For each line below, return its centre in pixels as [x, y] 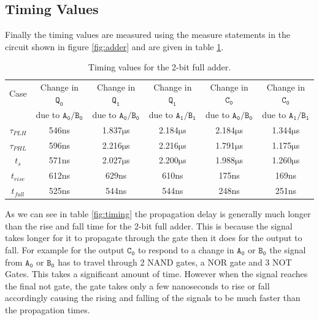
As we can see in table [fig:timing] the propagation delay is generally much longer [158, 214]
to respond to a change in [186, 249]
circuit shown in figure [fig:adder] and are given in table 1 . [114, 46]
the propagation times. [48, 309]
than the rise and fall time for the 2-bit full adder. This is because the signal [149, 225]
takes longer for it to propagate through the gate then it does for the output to [154, 238]
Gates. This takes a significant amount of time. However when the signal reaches [156, 274]
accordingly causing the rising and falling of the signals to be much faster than [153, 298]
